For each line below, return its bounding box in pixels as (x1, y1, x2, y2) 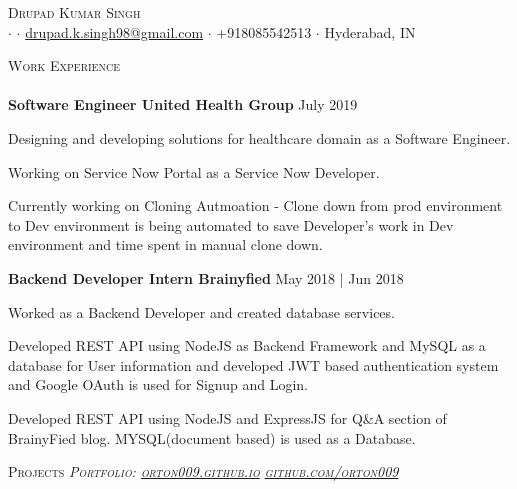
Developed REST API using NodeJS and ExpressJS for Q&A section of (8, 407, 447, 428)
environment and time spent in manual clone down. (8, 234, 323, 255)
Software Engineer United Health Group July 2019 (8, 94, 358, 115)
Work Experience (8, 55, 120, 76)
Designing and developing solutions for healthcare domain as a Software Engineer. (8, 127, 511, 148)
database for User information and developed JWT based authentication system (8, 354, 499, 375)
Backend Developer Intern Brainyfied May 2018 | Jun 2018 (8, 267, 404, 288)
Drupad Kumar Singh (8, 2, 141, 22)
